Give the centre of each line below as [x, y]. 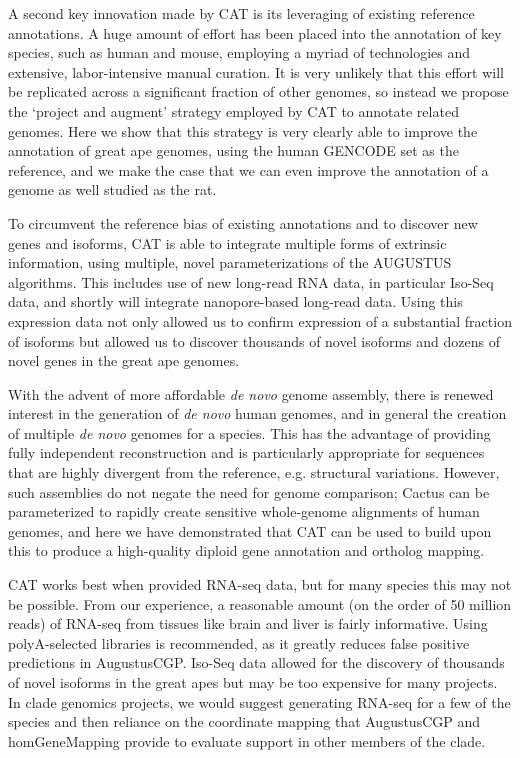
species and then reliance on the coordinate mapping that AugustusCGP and [244, 721]
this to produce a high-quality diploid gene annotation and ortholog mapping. [246, 550]
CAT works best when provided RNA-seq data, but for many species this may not [260, 584]
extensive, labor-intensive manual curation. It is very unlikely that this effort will [256, 71]
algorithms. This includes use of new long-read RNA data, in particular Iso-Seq [251, 281]
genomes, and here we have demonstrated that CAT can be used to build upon [250, 530]
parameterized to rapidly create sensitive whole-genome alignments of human [244, 511]
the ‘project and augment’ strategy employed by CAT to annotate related [233, 110]
